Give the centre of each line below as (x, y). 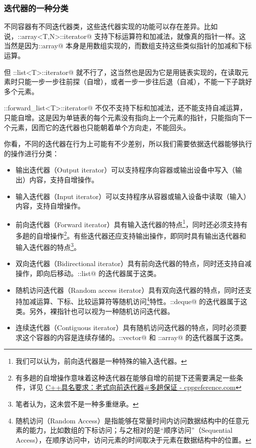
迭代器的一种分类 (36, 8)
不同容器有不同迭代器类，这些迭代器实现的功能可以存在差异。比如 (111, 26)
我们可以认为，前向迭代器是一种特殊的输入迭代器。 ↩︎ (101, 361)
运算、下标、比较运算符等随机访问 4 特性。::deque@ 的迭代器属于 (138, 300)
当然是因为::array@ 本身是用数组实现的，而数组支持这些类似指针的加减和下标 (128, 46)
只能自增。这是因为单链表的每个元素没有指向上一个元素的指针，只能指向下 (125, 117)
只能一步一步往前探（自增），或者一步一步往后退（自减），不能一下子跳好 (135, 82)
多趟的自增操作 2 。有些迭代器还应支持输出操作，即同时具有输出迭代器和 (131, 235)
